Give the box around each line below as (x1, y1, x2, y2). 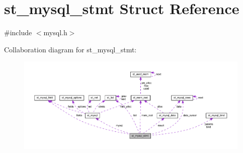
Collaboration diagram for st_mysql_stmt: (4, 44, 137, 54)
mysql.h (43, 27, 67, 38)
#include (4, 27, 32, 38)
